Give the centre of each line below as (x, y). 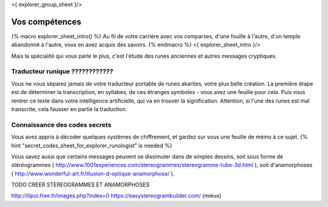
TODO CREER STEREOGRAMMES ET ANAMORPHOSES (80, 185)
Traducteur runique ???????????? (62, 72)
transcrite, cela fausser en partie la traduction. (69, 109)
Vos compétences (46, 22)
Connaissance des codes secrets (61, 124)
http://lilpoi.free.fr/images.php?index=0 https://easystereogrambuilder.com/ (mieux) (116, 196)
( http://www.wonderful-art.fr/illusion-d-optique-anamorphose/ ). (93, 174)
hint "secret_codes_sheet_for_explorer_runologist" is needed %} (92, 145)
